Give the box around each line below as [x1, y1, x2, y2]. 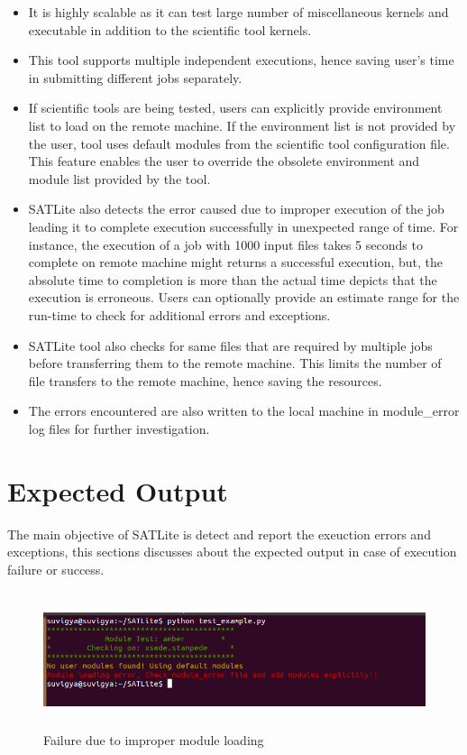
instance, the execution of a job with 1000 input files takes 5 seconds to [28, 235, 423, 253]
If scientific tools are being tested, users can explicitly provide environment [28, 98, 443, 117]
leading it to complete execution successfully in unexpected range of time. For [28, 216, 459, 235]
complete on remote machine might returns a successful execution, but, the [28, 253, 444, 272]
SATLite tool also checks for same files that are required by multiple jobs [28, 336, 433, 354]
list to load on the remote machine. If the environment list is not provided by [28, 115, 456, 134]
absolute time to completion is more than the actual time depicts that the [28, 270, 437, 289]
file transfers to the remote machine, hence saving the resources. [28, 371, 382, 390]
